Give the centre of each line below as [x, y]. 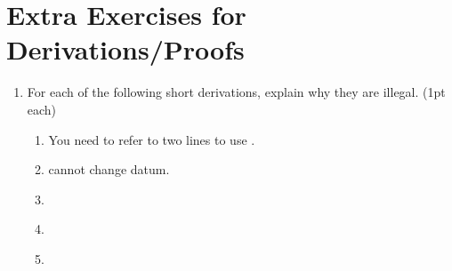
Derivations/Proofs [125, 49]
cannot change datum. [109, 169]
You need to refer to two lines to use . [152, 139]
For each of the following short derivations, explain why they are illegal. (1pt [236, 92]
